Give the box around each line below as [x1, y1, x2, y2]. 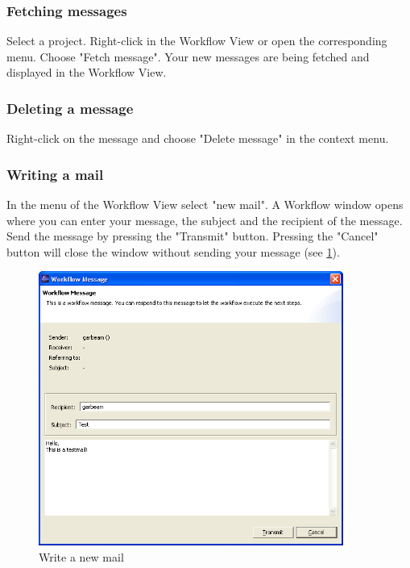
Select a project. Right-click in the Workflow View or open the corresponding [6, 32, 387, 49]
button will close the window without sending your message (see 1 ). [6, 243, 340, 260]
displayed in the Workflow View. [6, 64, 167, 81]
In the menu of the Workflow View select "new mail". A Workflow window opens [6, 196, 404, 213]
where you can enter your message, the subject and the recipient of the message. [6, 211, 403, 228]
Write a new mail [39, 548, 124, 565]
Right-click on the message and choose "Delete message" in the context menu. [6, 130, 389, 147]
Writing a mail [6, 164, 104, 184]
